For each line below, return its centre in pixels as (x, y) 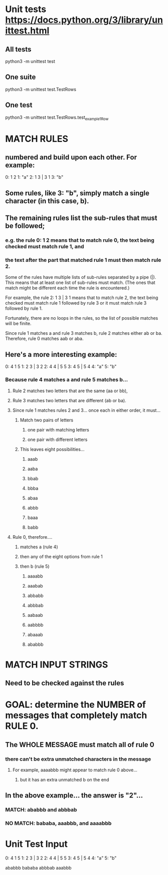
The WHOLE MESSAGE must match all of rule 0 (80, 744)
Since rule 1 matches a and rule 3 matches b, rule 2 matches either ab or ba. (84, 333)
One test (19, 105)
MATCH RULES (37, 139)
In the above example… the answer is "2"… (74, 796)
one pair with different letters (57, 440)
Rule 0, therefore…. (32, 537)
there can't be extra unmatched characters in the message (78, 759)
